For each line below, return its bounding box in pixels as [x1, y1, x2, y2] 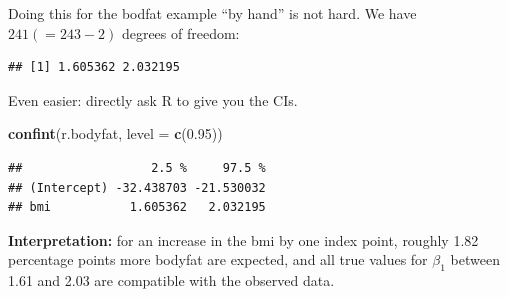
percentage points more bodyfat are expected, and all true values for [8, 249, 428, 270]
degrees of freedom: [121, 22, 240, 43]
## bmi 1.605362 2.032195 [8, 200, 266, 215]
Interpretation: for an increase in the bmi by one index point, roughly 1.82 [8, 229, 479, 250]
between [450, 249, 500, 270]
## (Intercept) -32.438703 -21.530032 [8, 180, 266, 195]
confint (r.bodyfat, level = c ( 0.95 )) [8, 123, 223, 144]
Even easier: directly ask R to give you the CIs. [8, 89, 298, 110]
